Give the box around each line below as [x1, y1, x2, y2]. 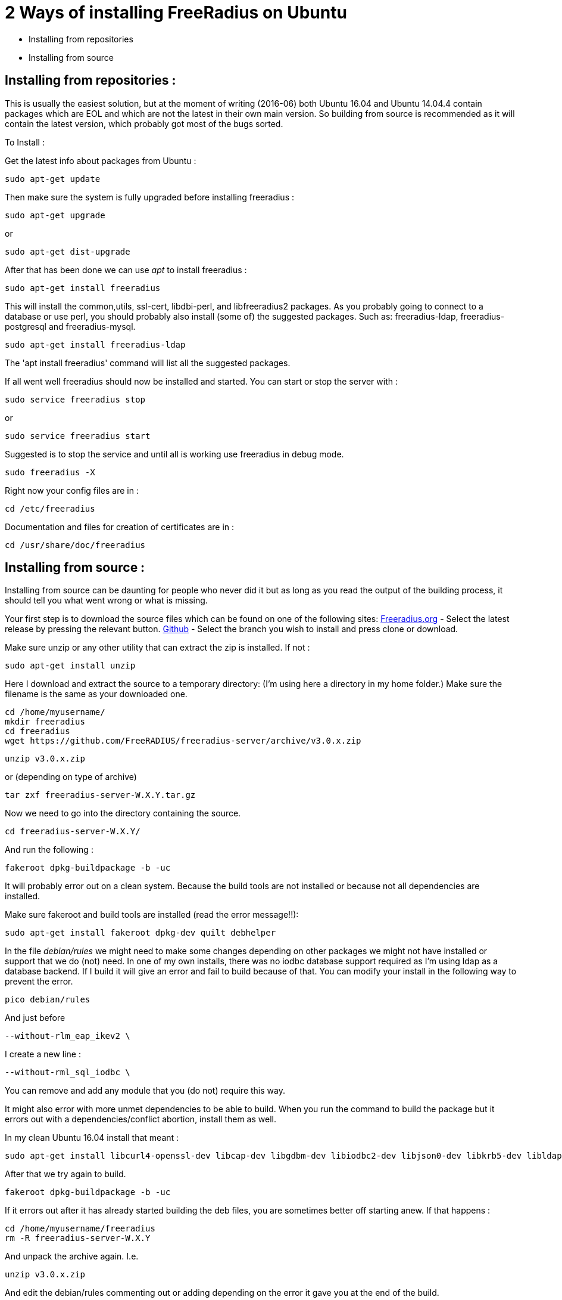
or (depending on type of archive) [5, 772, 137, 782]
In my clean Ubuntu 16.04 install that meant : [5, 1132, 179, 1143]
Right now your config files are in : [5, 485, 139, 496]
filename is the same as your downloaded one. [5, 689, 188, 699]
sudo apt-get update [5, 174, 101, 184]
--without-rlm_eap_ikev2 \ [5, 1031, 130, 1041]
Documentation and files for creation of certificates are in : [5, 521, 235, 532]
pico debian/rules [5, 995, 90, 1005]
